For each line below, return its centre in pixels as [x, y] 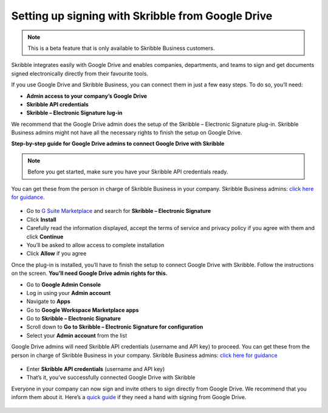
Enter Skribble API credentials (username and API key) [96, 369]
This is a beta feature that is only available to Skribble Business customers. [121, 48]
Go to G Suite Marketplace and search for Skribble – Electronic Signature [119, 211]
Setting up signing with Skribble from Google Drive [142, 16]
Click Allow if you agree [56, 254]
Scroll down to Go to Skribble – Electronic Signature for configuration [115, 327]
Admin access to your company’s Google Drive [87, 96]
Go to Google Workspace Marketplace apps [83, 310]
